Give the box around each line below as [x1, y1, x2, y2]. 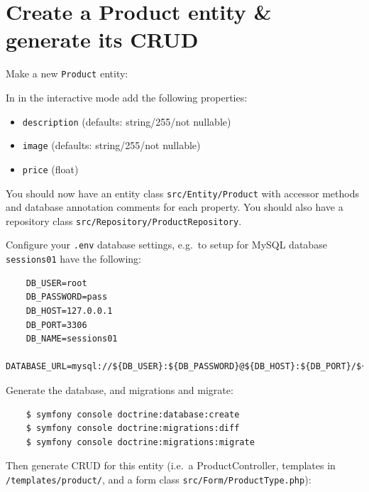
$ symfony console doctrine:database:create [26, 409, 240, 420]
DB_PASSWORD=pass [26, 292, 108, 302]
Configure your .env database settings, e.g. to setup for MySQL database [6, 237, 327, 252]
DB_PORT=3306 [26, 319, 87, 330]
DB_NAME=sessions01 [26, 334, 118, 344]
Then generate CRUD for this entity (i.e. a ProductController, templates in [6, 458, 336, 473]
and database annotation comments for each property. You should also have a [6, 199, 343, 214]
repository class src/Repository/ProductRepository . [6, 213, 242, 228]
